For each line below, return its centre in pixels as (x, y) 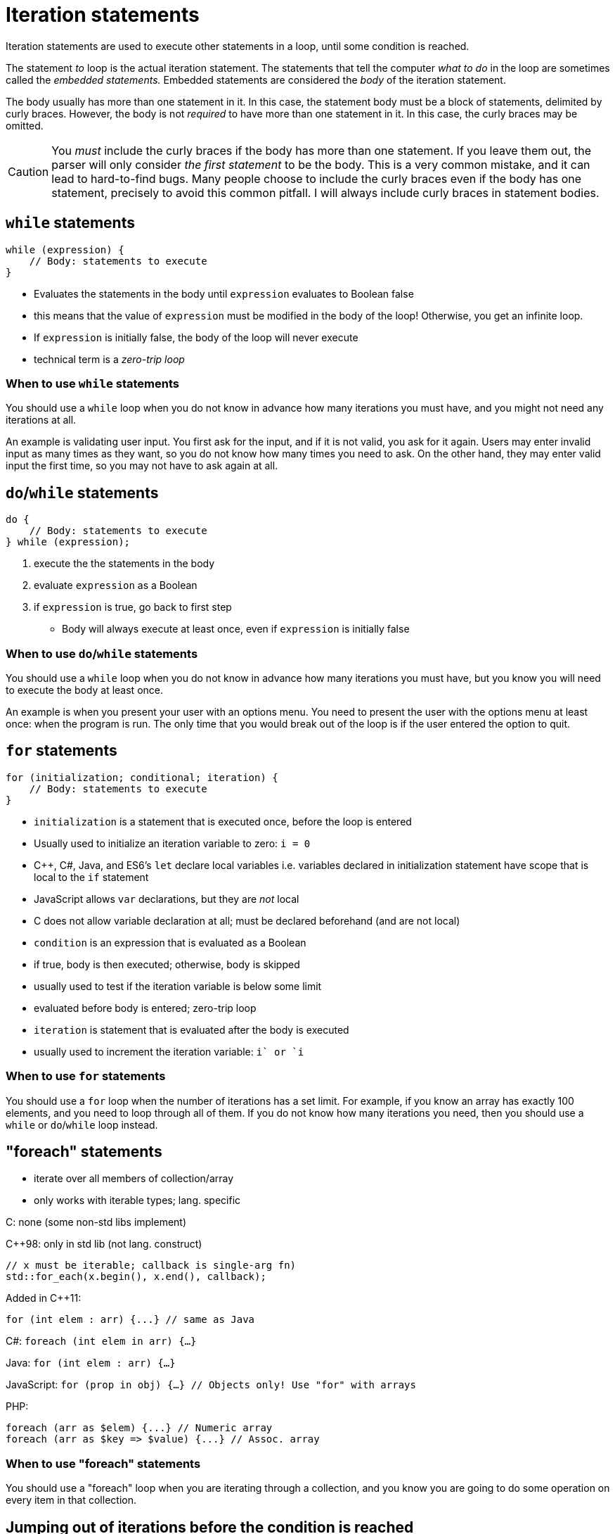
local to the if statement (91, 877)
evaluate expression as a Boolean (116, 585)
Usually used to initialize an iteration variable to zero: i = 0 (172, 843)
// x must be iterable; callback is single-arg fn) (151, 1266)
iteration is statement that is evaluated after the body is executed (192, 1029)
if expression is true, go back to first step (133, 607)
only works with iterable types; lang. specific (137, 1200)
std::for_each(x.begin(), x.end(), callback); (136, 1277)
